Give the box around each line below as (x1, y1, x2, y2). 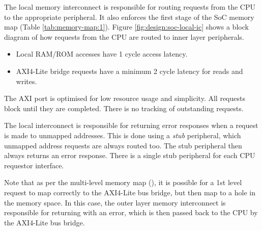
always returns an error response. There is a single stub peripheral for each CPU (4, 150, 255, 161)
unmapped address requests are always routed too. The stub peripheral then (4, 140, 242, 150)
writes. (16, 75, 37, 86)
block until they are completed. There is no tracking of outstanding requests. (4, 102, 244, 113)
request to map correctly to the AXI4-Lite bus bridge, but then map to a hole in (4, 187, 255, 197)
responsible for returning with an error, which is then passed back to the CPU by (4, 207, 258, 218)
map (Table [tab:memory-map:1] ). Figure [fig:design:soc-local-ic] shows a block (4, 21, 249, 32)
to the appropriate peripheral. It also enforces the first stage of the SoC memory (4, 11, 254, 22)
